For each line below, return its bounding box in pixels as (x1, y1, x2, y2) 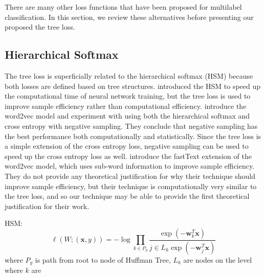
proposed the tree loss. (5, 21, 75, 32)
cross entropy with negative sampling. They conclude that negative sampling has (5, 120, 258, 131)
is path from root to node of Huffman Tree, (35, 254, 171, 265)
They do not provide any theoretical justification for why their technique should (5, 170, 255, 181)
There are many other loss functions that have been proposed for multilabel (5, 2, 242, 12)
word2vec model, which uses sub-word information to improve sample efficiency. (5, 160, 255, 171)
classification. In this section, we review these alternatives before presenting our (5, 11, 254, 22)
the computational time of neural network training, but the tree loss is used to (5, 90, 251, 101)
